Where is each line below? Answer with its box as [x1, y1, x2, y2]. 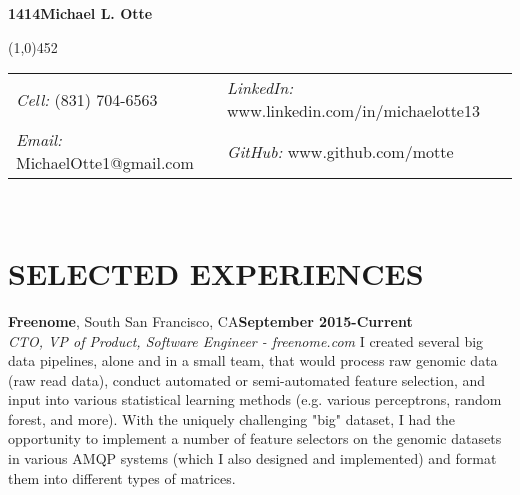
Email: [16, 128, 63, 152]
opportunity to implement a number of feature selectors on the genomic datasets [8, 428, 502, 449]
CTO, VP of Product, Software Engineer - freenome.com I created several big [8, 330, 484, 351]
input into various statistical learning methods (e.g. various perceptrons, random [8, 389, 502, 410]
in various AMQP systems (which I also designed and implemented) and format [8, 448, 497, 469]
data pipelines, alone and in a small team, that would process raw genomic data [8, 350, 498, 371]
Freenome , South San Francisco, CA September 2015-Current [8, 310, 413, 331]
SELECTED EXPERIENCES [8, 252, 424, 293]
